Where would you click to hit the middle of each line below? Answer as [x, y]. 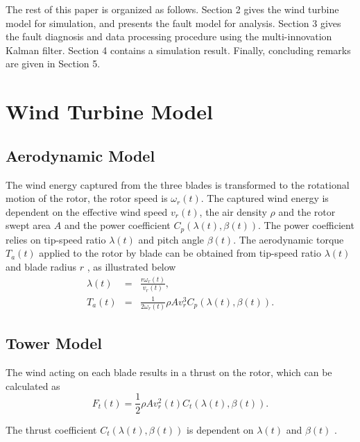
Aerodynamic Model [80, 155]
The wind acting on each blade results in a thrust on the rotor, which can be [169, 372]
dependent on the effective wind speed [87, 211]
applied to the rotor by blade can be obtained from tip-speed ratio [180, 253]
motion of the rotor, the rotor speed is [87, 198]
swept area [28, 225]
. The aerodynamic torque [289, 239]
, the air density [233, 211]
